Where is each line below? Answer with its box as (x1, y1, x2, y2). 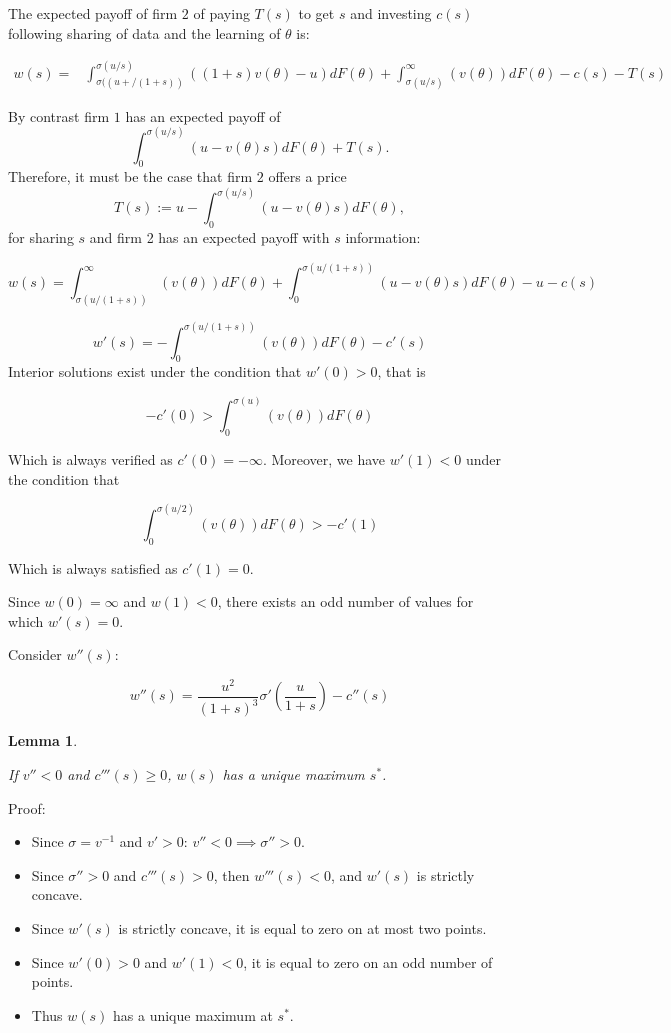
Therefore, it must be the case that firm (8, 166, 253, 187)
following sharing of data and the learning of (8, 22, 281, 43)
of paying (193, 3, 250, 23)
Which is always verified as (8, 449, 173, 470)
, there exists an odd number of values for (217, 591, 474, 612)
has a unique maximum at (113, 1004, 273, 1025)
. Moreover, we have (262, 449, 386, 470)
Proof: (8, 797, 46, 818)
